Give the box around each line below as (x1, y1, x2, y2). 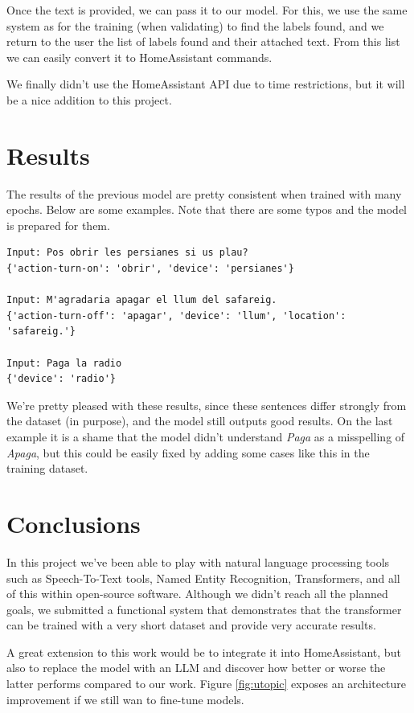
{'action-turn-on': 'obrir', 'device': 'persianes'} (6, 263, 294, 275)
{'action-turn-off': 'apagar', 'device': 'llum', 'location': (6, 309, 346, 322)
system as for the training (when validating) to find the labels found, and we (6, 17, 384, 34)
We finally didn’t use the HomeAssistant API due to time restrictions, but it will (6, 76, 405, 92)
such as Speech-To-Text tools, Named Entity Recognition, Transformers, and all (6, 569, 400, 586)
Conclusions (6, 506, 141, 539)
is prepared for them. (6, 216, 110, 233)
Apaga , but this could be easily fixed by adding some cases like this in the (6, 444, 370, 461)
